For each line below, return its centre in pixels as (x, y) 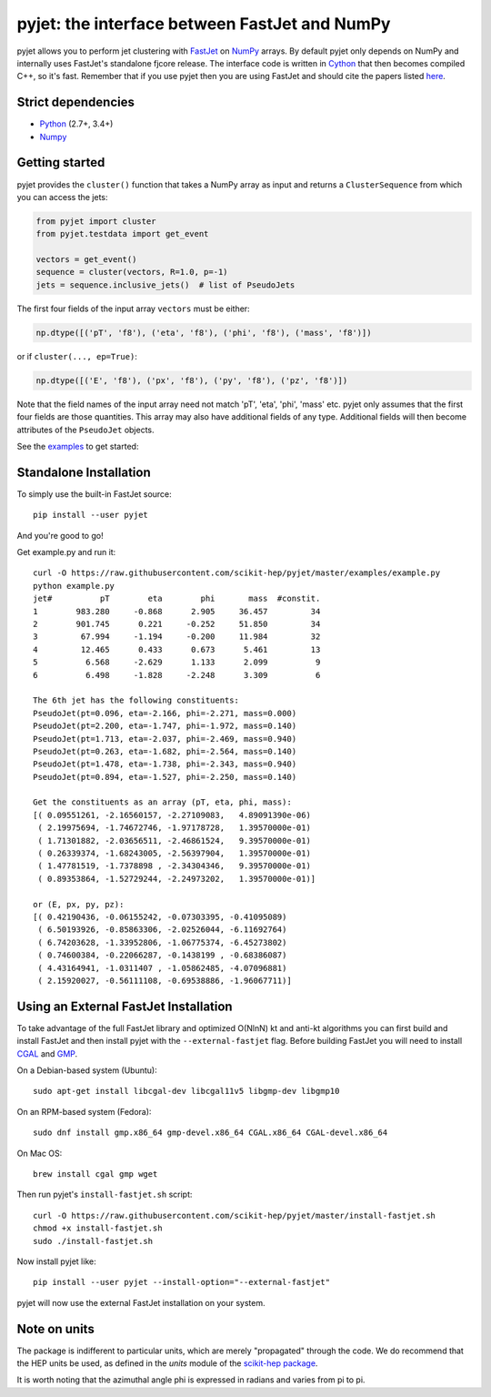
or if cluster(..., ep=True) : (77, 356)
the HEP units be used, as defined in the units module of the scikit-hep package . (167, 1363)
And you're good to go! (60, 535)
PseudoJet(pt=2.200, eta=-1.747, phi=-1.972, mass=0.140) (165, 726)
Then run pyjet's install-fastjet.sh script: (105, 1195)
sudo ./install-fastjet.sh (93, 1241)
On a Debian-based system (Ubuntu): (87, 1070)
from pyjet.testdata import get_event (122, 234)
